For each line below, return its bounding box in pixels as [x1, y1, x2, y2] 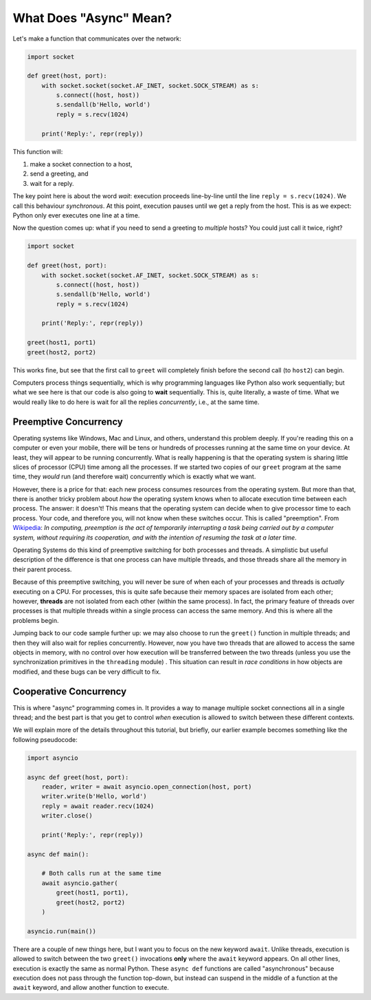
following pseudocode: [12, 735, 78, 743]
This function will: [12, 147, 63, 156]
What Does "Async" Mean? [12, 10, 172, 25]
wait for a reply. [30, 179, 74, 187]
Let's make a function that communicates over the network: [12, 34, 181, 43]
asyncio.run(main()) [27, 927, 96, 935]
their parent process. [12, 565, 72, 573]
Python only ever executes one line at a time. [12, 211, 140, 220]
